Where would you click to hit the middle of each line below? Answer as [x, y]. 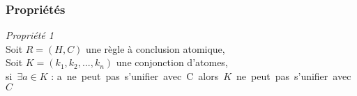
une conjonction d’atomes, [172, 62]
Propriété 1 [30, 35]
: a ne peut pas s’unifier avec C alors [135, 76]
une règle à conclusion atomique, [155, 48]
